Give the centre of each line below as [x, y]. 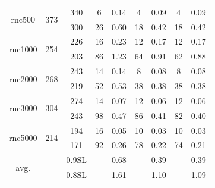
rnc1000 [23, 48]
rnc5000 [23, 137]
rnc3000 [23, 108]
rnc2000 [23, 78]
